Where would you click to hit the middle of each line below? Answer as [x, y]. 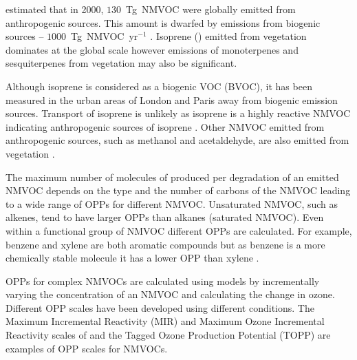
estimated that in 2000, [55, 9]
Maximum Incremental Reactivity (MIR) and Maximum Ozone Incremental [165, 321]
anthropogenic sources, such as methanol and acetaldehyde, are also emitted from [177, 140]
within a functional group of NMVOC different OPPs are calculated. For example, [179, 230]
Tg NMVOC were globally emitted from [211, 9]
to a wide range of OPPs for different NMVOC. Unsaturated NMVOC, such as [172, 203]
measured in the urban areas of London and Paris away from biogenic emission [172, 99]
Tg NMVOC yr [105, 36]
